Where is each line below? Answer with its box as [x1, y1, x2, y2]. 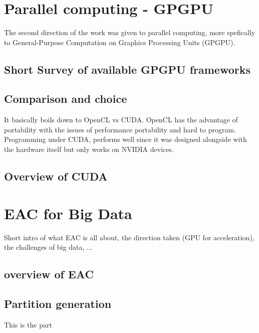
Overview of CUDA [4, 169, 108, 184]
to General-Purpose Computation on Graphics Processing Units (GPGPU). [4, 37, 235, 47]
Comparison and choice [4, 91, 127, 106]
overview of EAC [4, 266, 94, 282]
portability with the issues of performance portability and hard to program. [4, 124, 236, 134]
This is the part [4, 319, 52, 329]
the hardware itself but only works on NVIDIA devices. [4, 144, 174, 154]
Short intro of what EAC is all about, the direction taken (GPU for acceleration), [4, 232, 254, 242]
